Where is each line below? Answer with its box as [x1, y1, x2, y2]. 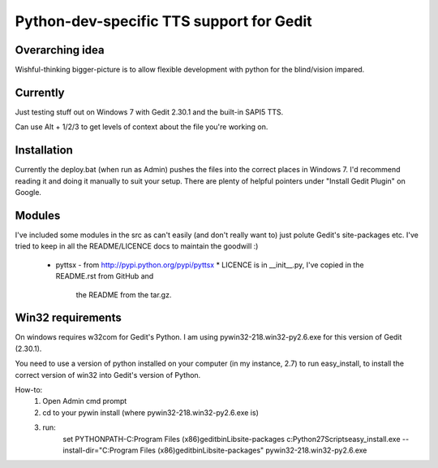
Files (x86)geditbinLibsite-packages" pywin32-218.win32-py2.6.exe [140, 445, 367, 455]
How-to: [15, 384, 43, 394]
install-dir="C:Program [62, 445, 139, 455]
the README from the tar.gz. [75, 289, 172, 300]
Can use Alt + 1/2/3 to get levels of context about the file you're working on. [15, 122, 268, 132]
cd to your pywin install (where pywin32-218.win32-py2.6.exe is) [42, 407, 259, 418]
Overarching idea [15, 43, 105, 57]
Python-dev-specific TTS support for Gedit [15, 12, 312, 30]
